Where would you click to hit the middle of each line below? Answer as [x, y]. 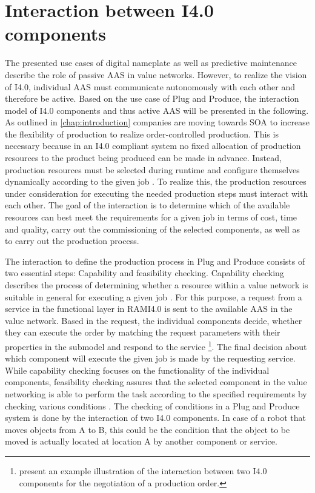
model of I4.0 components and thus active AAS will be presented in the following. [157, 110]
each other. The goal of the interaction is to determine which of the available [148, 205]
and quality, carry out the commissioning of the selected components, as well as [153, 229]
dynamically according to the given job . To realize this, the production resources [156, 181]
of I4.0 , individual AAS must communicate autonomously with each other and [150, 86]
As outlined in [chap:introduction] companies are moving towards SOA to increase [157, 122]
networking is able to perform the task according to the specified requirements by [156, 394]
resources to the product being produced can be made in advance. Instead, [143, 158]
